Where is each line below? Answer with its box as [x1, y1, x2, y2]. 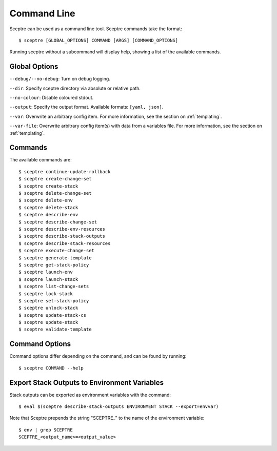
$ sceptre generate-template [18, 255, 92, 261]
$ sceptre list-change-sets [18, 283, 89, 290]
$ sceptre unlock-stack [18, 305, 78, 311]
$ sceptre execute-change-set [18, 248, 95, 254]
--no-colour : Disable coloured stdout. [9, 95, 94, 101]
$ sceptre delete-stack [18, 204, 78, 210]
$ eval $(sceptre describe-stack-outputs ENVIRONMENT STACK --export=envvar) [18, 404, 219, 409]
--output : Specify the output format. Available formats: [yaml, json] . [9, 104, 164, 110]
